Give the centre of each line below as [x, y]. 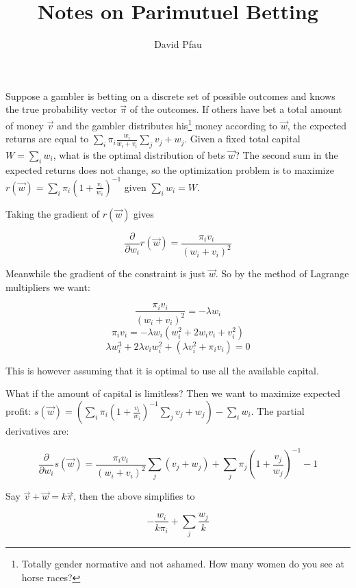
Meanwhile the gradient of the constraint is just [105, 273]
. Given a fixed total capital [242, 139]
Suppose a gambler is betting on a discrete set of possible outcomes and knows [170, 95]
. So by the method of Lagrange [282, 273]
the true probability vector [61, 109]
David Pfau [178, 44]
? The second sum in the [287, 154]
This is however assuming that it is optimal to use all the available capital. [162, 370]
